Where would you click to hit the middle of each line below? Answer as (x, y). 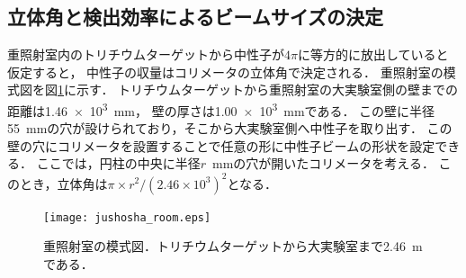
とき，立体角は (63, 183)
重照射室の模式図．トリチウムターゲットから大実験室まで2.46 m (233, 246)
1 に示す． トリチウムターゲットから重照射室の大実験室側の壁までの (258, 90)
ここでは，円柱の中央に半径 (118, 163)
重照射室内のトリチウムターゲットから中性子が (146, 54)
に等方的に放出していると (373, 54)
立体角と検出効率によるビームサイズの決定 (196, 17)
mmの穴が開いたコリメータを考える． (323, 163)
